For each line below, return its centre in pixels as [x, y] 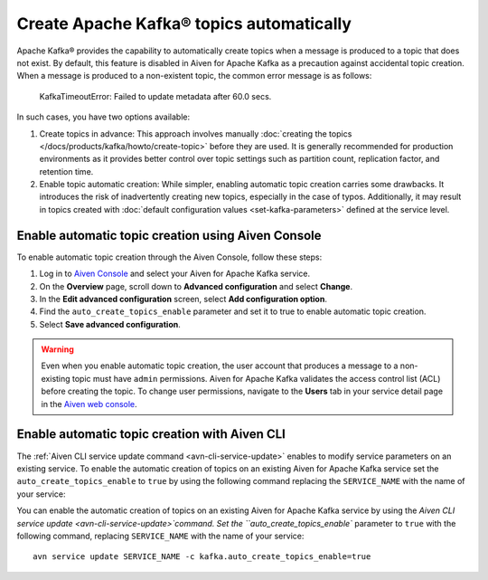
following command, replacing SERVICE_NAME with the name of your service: [160, 536]
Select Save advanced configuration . [110, 324]
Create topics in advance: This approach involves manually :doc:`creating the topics [196, 133]
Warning [57, 349]
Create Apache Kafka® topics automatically [184, 24]
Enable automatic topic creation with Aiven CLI [151, 434]
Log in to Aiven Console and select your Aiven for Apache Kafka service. [175, 274]
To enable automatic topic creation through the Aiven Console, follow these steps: [169, 257]
